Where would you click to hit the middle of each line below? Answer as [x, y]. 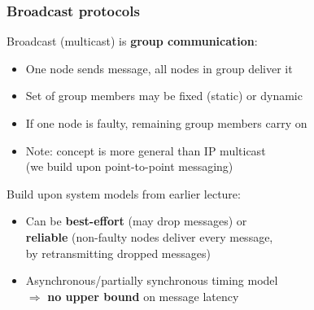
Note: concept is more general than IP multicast [146, 150]
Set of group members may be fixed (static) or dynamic [164, 96]
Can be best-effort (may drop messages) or [136, 221]
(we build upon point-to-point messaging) [129, 166]
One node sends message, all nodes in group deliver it [159, 68]
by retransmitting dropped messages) [118, 253]
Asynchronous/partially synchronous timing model [152, 280]
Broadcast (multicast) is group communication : [132, 41]
